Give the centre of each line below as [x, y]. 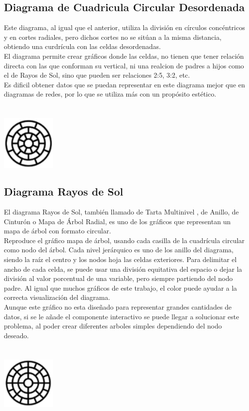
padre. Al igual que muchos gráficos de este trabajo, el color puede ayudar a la [121, 288]
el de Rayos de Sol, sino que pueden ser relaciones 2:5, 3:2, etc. [97, 75]
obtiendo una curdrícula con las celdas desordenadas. [83, 46]
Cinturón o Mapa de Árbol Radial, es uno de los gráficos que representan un [117, 221]
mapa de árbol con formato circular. [58, 231]
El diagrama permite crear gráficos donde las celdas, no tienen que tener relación [124, 56]
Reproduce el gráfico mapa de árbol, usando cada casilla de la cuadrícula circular [124, 240]
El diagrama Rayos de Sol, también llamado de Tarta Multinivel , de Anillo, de [121, 212]
